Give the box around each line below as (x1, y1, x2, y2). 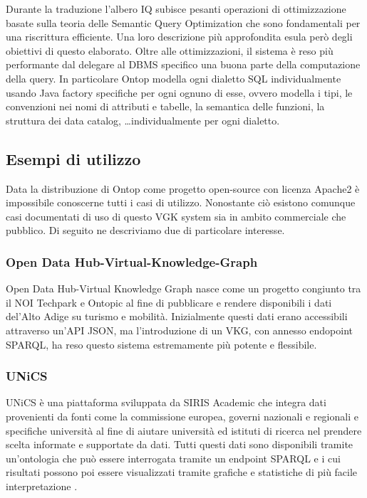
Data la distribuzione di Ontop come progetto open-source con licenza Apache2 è (6, 181, 360, 196)
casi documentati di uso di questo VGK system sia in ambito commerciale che (6, 208, 346, 223)
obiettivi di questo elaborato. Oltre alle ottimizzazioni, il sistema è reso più (6, 43, 334, 58)
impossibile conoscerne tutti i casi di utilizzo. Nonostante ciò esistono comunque (6, 195, 356, 210)
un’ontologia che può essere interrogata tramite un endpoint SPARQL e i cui (6, 450, 341, 465)
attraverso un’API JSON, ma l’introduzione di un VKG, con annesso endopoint (6, 322, 353, 337)
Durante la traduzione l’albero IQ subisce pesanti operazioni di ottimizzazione (6, 1, 346, 16)
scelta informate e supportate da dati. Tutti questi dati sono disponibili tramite (6, 437, 353, 452)
